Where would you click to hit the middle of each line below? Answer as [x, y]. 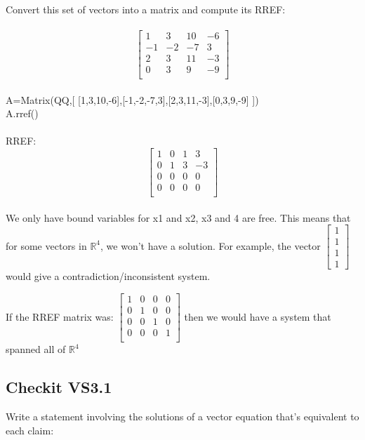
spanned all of [36, 349]
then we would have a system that [258, 316]
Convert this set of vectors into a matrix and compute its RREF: [146, 9]
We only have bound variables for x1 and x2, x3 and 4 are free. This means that [178, 217]
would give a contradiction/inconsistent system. [108, 276]
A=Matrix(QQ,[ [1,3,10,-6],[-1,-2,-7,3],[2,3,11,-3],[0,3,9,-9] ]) [132, 99]
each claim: [30, 430]
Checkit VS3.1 [59, 387]
